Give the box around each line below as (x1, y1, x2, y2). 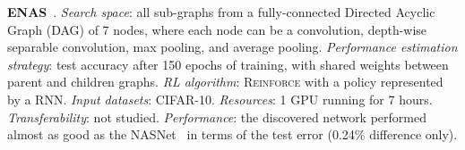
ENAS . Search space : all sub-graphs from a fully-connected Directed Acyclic (7, 3, 435, 21)
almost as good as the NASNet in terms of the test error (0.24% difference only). (7, 125, 458, 144)
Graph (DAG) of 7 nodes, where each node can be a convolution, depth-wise (7, 20, 427, 38)
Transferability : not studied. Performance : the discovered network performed (7, 107, 426, 126)
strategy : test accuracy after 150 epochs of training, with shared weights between (7, 54, 449, 73)
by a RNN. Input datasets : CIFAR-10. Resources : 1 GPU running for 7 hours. (7, 89, 433, 108)
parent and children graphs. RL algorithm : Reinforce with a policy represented (7, 72, 443, 91)
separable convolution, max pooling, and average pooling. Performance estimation (7, 37, 458, 56)
